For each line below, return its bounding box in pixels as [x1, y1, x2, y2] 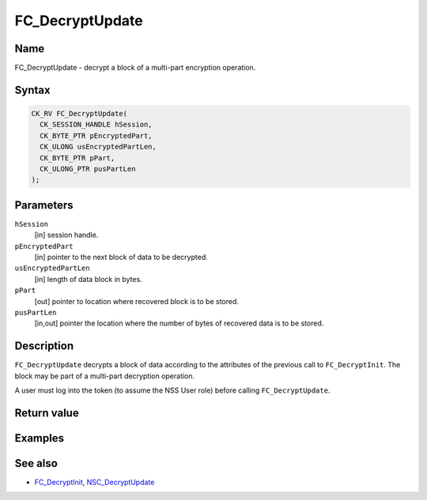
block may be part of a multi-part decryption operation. [14, 371, 195, 381]
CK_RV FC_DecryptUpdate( [31, 109, 128, 118]
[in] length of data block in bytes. [34, 274, 142, 284]
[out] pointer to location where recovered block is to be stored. [34, 296, 239, 306]
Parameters [14, 198, 74, 212]
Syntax [14, 83, 51, 96]
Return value [14, 406, 79, 419]
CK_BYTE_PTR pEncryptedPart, [40, 131, 153, 140]
